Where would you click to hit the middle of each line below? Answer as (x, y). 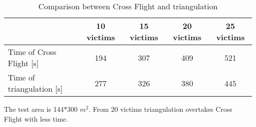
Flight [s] (23, 63)
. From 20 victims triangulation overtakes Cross (160, 109)
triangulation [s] (35, 89)
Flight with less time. (36, 118)
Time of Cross (32, 52)
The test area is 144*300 (41, 109)
